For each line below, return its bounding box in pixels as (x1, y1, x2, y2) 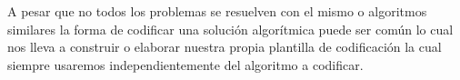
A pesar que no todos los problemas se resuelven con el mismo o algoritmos (7, 2, 427, 20)
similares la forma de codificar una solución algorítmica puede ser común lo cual (7, 19, 454, 38)
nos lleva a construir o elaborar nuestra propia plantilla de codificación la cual (7, 37, 442, 56)
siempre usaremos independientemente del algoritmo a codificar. (7, 55, 364, 74)
